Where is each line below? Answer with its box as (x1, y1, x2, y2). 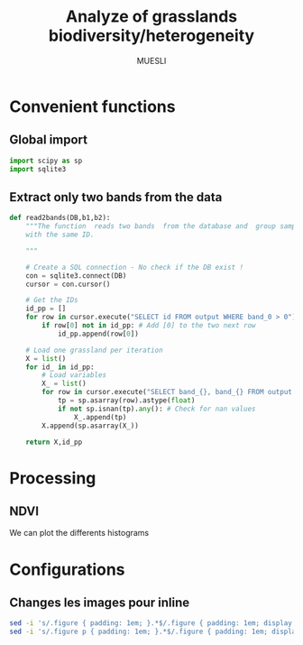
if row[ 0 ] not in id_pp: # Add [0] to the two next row (41, 321, 256, 330)
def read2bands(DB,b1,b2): (9, 214, 111, 223)
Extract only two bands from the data (9, 189, 223, 205)
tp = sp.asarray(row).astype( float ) (57, 396, 196, 405)
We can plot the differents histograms (9, 528, 150, 539)
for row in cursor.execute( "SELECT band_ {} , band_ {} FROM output (41, 388, 293, 397)
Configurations (9, 559, 125, 579)
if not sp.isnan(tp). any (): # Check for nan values (57, 404, 256, 413)
